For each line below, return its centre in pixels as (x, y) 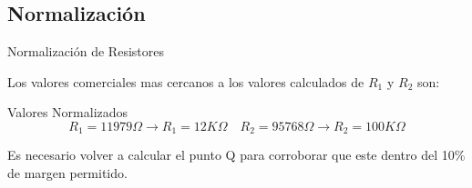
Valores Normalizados (68, 112)
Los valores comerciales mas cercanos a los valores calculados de (186, 81)
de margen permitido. (67, 173)
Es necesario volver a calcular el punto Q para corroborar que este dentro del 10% (236, 155)
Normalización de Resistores (86, 51)
